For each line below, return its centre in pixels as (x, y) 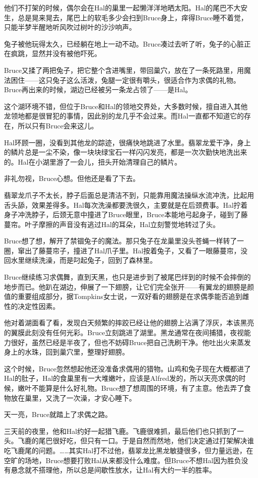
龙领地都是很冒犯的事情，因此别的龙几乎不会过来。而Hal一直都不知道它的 (124, 116)
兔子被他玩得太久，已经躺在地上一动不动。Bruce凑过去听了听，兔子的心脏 (124, 43)
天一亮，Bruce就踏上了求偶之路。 (58, 414)
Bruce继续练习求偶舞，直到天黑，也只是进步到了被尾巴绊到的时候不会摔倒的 (128, 277)
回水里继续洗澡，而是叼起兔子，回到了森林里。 (80, 260)
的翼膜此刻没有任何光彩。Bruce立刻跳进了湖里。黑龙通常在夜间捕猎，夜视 (124, 332)
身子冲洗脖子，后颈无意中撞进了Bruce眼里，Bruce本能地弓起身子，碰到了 (123, 214)
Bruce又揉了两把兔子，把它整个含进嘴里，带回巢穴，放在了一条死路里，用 (124, 70)
